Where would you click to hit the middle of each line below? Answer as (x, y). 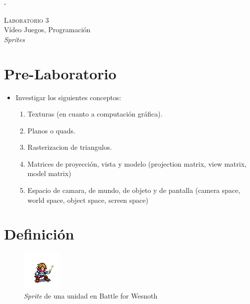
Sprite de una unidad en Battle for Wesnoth (91, 295)
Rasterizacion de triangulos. (70, 147)
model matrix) (49, 173)
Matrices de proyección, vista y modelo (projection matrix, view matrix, (137, 163)
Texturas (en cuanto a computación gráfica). (95, 114)
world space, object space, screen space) (88, 200)
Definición (39, 234)
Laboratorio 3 (27, 20)
